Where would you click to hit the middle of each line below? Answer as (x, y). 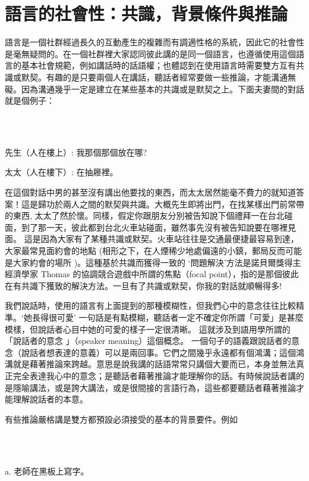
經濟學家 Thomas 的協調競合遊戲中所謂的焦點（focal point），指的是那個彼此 (152, 274)
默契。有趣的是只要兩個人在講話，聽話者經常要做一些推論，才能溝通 (154, 77)
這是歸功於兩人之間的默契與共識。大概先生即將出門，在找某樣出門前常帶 (163, 204)
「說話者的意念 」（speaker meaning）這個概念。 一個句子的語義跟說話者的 (148, 341)
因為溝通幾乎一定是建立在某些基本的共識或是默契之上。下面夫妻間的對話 (163, 89)
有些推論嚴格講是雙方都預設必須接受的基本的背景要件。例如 (121, 419)
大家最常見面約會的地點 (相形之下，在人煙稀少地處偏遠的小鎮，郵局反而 (145, 251)
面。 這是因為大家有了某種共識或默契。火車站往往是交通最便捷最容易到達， (152, 239)
